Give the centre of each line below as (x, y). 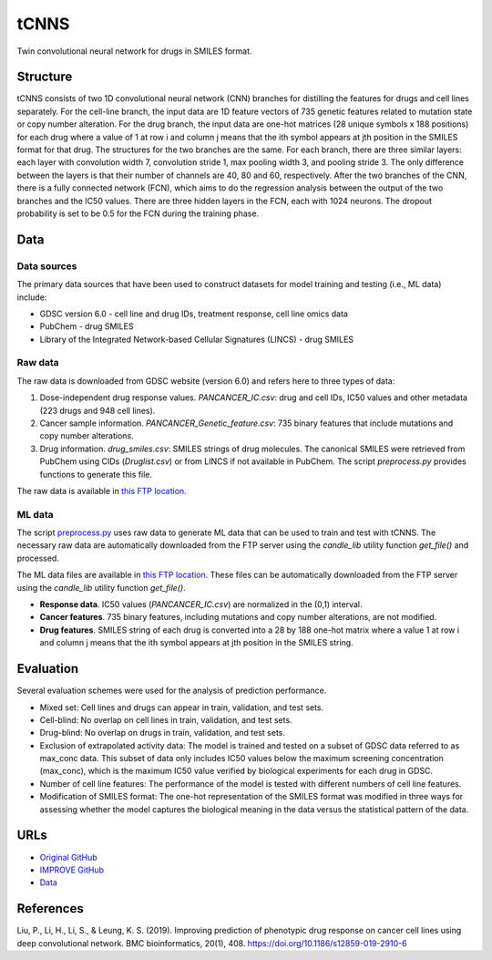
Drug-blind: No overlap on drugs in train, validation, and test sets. (163, 733)
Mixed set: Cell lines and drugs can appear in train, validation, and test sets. (182, 707)
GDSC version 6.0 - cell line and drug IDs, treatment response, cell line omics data (194, 314)
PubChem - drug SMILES (87, 326)
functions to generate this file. (96, 474)
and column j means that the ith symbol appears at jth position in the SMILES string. (197, 643)
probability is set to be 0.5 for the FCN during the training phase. (138, 213)
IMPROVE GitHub (72, 870)
